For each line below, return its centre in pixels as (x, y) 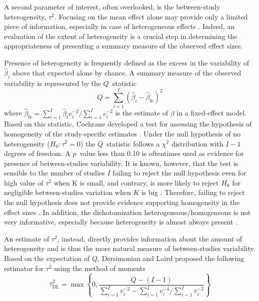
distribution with (197, 143)
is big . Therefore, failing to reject (193, 192)
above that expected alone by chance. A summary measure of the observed (127, 72)
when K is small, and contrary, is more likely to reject (136, 182)
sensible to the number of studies (54, 173)
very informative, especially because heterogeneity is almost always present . (121, 222)
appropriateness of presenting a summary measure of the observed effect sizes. (123, 46)
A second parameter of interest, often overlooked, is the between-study (112, 6)
